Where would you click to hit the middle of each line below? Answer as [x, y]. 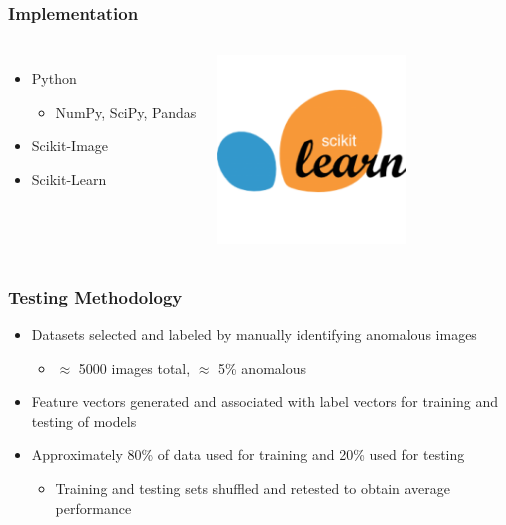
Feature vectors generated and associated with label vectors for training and [265, 401]
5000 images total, [134, 367]
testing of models [84, 420]
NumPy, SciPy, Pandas [126, 111]
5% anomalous [262, 367]
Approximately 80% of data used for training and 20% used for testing [248, 454]
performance [93, 507]
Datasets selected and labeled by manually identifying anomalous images [254, 334]
